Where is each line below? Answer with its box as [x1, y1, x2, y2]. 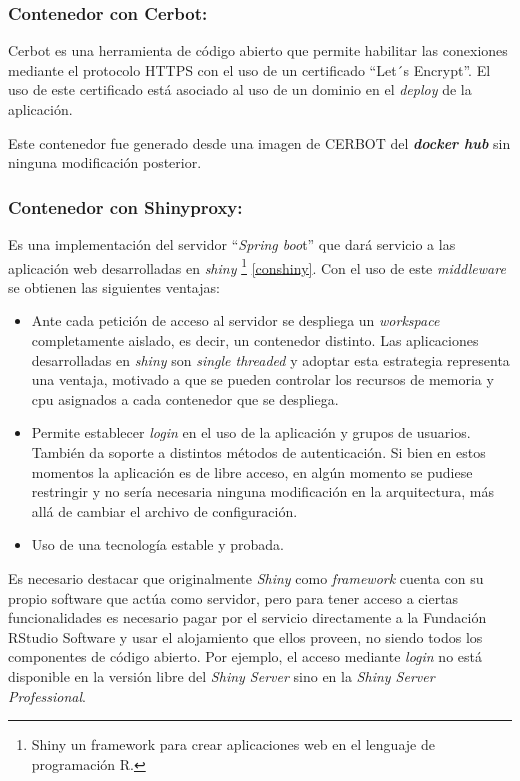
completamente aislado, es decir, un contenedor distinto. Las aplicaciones [31, 330, 479, 351]
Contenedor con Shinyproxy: [8, 194, 243, 219]
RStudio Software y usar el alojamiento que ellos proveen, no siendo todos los [8, 626, 483, 647]
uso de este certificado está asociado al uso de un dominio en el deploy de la [8, 79, 472, 100]
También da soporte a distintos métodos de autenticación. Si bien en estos [31, 442, 486, 462]
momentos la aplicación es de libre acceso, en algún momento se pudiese [31, 461, 473, 482]
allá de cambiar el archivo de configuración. [31, 500, 298, 521]
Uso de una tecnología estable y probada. [31, 534, 284, 555]
